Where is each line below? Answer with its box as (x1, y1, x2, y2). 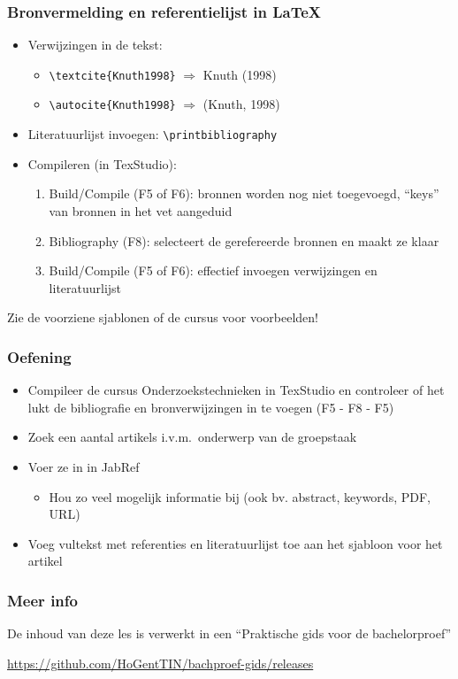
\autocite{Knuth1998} (49, 99, 176, 112)
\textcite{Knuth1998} (49, 69, 176, 82)
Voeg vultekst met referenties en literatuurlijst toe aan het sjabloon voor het (27, 534, 443, 552)
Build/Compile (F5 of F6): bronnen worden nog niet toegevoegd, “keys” (49, 184, 439, 203)
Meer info (7, 589, 78, 611)
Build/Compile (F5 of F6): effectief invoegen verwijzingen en (49, 261, 378, 280)
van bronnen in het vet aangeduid (49, 201, 233, 220)
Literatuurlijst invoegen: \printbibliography (27, 125, 278, 143)
